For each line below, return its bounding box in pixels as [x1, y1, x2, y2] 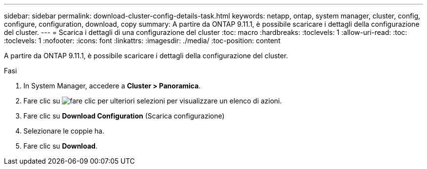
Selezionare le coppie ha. [23, 127, 104, 135]
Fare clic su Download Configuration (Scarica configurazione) [23, 112, 225, 120]
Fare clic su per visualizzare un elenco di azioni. [23, 97, 282, 105]
